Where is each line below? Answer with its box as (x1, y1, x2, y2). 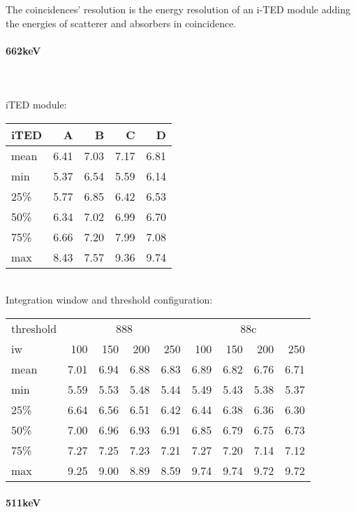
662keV (6, 43, 41, 57)
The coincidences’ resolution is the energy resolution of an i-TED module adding (6, 2, 350, 16)
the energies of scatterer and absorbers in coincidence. (6, 15, 237, 30)
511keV (6, 495, 41, 509)
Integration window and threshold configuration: (6, 292, 213, 307)
